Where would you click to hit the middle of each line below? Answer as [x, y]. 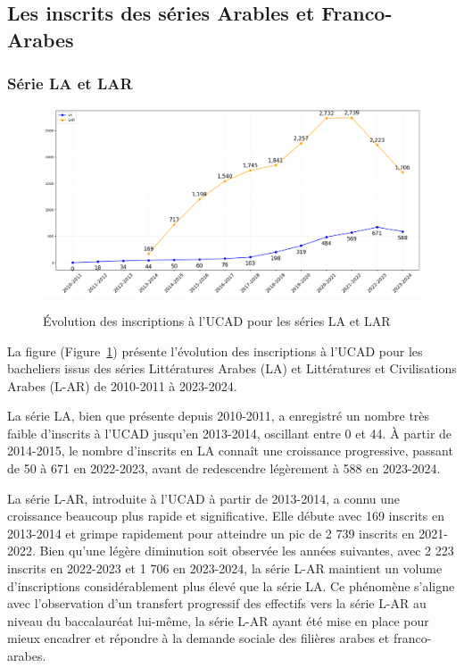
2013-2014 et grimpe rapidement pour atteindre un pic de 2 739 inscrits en [211, 533]
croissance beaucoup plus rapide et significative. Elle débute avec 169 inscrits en [226, 516]
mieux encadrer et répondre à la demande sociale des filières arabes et [199, 638]
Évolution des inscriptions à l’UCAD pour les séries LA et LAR [217, 320]
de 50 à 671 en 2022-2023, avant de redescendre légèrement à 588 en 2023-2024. [224, 468]
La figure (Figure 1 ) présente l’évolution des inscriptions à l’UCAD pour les [215, 351]
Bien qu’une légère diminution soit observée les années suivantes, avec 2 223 [247, 551]
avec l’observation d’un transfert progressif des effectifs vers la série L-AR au [217, 603]
